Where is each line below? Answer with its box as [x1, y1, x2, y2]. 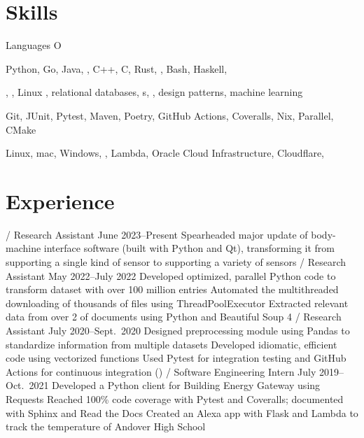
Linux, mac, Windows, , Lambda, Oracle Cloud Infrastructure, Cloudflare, [6, 146, 325, 160]
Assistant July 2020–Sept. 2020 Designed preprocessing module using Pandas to [6, 323, 350, 337]
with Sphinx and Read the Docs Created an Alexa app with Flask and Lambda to [6, 405, 358, 420]
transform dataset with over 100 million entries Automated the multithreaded [6, 282, 339, 297]
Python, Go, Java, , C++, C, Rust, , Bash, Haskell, [6, 61, 227, 76]
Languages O [6, 38, 62, 52]
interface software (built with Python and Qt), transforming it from [43, 241, 335, 255]
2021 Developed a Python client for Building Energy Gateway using [29, 378, 321, 393]
